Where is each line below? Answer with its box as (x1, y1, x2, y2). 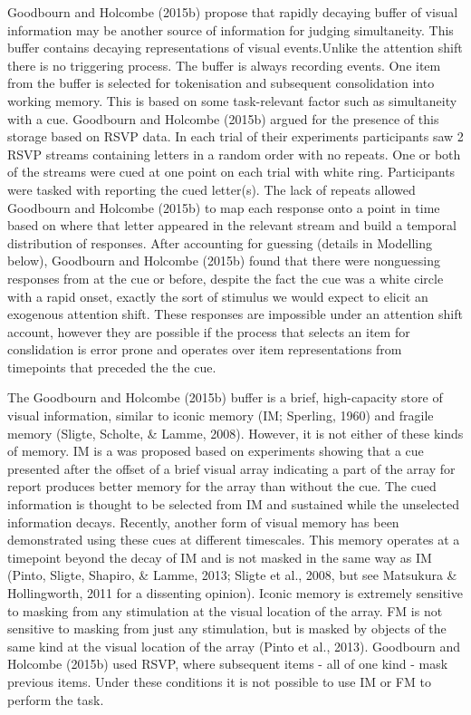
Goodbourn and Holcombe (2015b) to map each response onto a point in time (7, 198, 440, 217)
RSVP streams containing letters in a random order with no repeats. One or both (7, 144, 461, 163)
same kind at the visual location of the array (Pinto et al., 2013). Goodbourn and (7, 636, 460, 655)
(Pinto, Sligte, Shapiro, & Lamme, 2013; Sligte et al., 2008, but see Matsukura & (7, 565, 457, 585)
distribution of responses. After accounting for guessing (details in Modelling (7, 233, 432, 252)
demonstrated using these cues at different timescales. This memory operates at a (7, 530, 460, 549)
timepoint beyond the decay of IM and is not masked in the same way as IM (7, 547, 432, 566)
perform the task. (7, 690, 104, 709)
